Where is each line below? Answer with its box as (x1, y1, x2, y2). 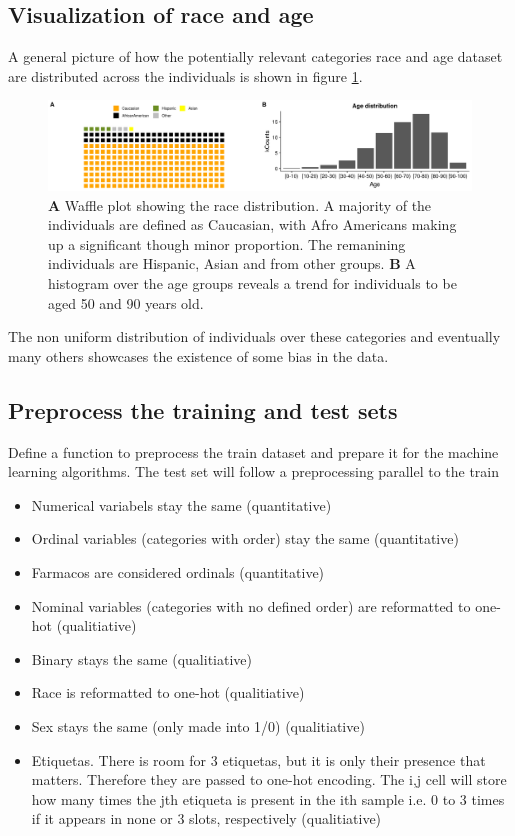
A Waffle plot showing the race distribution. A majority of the (48, 194, 432, 215)
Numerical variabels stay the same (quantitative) (31, 494, 332, 515)
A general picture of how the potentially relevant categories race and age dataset (8, 46, 503, 67)
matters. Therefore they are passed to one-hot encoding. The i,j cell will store (31, 769, 507, 790)
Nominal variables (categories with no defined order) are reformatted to (31, 595, 471, 616)
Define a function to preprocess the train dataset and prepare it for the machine (8, 441, 499, 462)
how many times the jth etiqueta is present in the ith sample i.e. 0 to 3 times (31, 788, 505, 809)
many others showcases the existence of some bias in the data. (8, 345, 389, 366)
